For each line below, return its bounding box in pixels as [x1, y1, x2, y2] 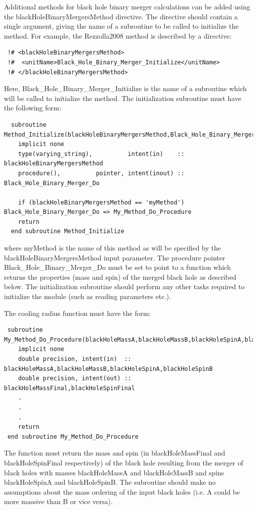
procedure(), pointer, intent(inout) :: [18, 169, 185, 177]
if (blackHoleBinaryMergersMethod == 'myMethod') [18, 199, 185, 206]
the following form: [4, 102, 61, 113]
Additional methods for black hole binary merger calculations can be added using [4, 1, 251, 11]
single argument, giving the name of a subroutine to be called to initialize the [4, 21, 239, 31]
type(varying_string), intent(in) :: [18, 150, 185, 157]
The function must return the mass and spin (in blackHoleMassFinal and [4, 448, 225, 458]
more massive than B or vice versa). [4, 496, 113, 507]
